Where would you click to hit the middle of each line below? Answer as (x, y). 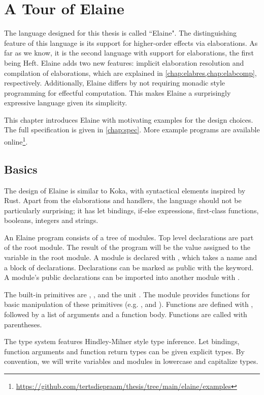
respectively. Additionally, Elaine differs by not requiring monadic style (115, 83)
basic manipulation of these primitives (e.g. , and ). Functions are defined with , (129, 304)
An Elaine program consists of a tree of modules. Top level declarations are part (129, 237)
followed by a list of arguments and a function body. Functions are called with (126, 314)
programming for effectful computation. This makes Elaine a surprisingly (118, 92)
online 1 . (16, 141)
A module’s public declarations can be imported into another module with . (122, 277)
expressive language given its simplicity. (66, 103)
